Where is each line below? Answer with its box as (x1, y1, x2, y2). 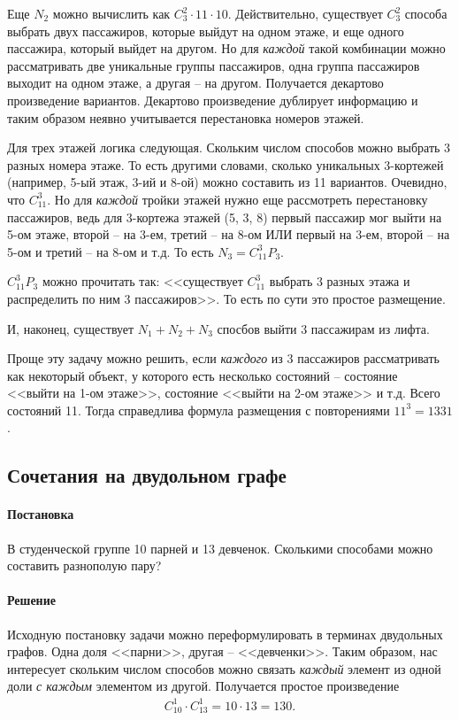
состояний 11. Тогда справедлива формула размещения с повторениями (7, 400, 390, 419)
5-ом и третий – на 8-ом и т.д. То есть (7, 242, 214, 260)
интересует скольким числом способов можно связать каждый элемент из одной (7, 659, 441, 677)
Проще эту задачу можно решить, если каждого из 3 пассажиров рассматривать (7, 349, 440, 368)
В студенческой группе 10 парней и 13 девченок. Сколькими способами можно (7, 538, 433, 557)
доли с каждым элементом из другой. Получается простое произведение (7, 677, 400, 695)
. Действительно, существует (227, 4, 383, 22)
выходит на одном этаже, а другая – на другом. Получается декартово (7, 74, 384, 92)
